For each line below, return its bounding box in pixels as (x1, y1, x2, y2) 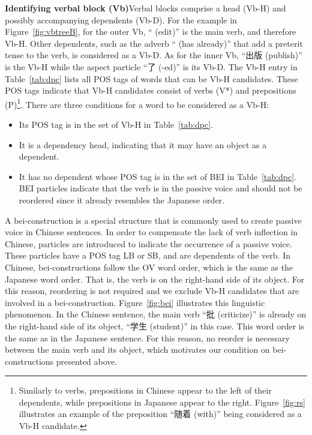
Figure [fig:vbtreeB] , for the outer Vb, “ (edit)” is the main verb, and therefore (5, 25, 296, 38)
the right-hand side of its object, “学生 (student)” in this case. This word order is (5, 319, 305, 332)
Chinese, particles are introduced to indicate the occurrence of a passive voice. (5, 237, 292, 250)
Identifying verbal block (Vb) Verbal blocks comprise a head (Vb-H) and (5, 2, 286, 14)
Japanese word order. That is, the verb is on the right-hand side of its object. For (5, 272, 305, 285)
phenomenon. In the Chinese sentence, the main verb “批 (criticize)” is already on (5, 308, 307, 320)
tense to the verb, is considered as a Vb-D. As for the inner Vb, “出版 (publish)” (5, 49, 302, 61)
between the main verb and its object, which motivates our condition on (5, 343, 270, 356)
